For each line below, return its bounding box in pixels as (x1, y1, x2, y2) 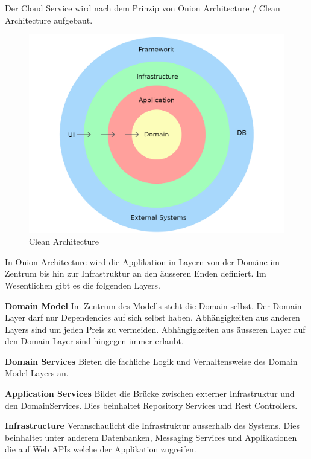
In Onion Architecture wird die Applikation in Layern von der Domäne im (5, 255, 280, 268)
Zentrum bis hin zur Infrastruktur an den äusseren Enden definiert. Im (5, 267, 266, 280)
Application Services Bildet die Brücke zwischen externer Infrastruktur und (5, 387, 295, 400)
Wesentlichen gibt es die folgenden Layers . (5, 278, 160, 291)
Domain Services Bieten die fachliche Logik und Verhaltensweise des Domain (5, 355, 298, 367)
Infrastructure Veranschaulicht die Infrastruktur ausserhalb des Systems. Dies (5, 419, 300, 432)
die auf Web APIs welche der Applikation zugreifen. (5, 443, 196, 455)
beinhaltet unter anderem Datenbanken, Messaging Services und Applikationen (5, 431, 297, 443)
